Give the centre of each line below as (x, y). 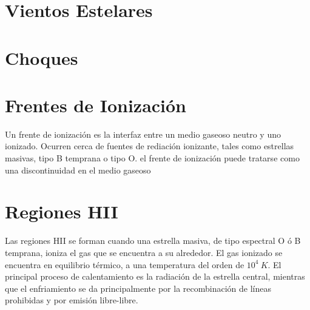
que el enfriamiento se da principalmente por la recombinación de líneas (138, 288)
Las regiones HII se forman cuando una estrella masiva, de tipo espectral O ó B (153, 241)
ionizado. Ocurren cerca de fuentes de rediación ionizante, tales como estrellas (150, 146)
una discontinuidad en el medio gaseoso (78, 170)
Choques (42, 57)
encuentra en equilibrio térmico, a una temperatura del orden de (125, 264)
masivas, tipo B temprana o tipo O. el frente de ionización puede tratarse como (152, 158)
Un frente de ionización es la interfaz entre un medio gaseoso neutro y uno (143, 134)
